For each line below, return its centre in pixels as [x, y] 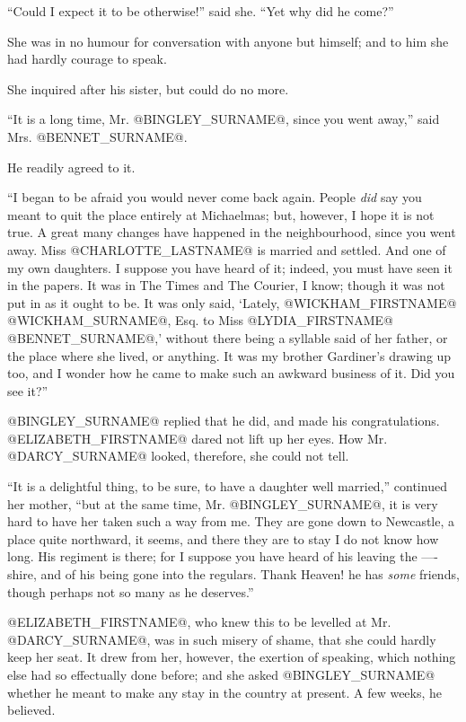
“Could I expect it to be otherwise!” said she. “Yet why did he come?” [201, 11]
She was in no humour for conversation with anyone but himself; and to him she [228, 41]
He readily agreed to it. [71, 167]
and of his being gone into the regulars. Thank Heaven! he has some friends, [250, 574]
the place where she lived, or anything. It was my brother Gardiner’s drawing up [229, 355]
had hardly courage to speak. [87, 59]
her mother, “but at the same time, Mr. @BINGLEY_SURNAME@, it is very [223, 503]
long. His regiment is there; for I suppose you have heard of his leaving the [212, 556]
